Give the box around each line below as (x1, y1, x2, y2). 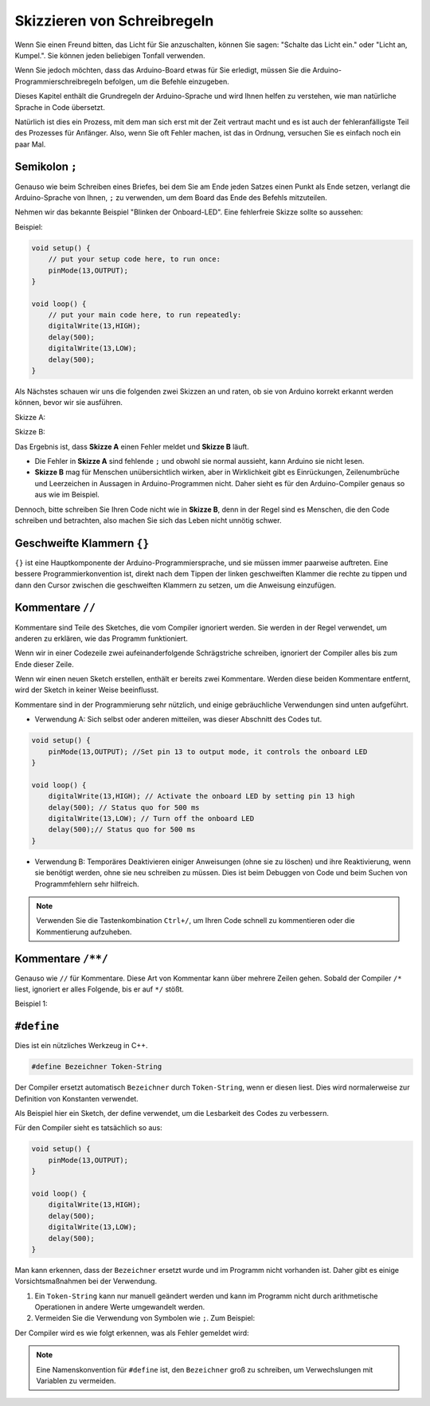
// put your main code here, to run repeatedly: (48, 311, 242, 320)
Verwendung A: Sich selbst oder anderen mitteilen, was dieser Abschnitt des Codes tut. (34, 714, 322, 725)
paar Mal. (14, 139, 46, 149)
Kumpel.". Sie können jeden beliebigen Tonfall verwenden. (14, 50, 206, 60)
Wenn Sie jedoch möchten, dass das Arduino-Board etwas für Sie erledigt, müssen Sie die (14, 65, 311, 75)
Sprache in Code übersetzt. (14, 102, 105, 112)
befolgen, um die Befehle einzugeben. (104, 77, 230, 86)
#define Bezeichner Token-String (31, 1062, 162, 1071)
